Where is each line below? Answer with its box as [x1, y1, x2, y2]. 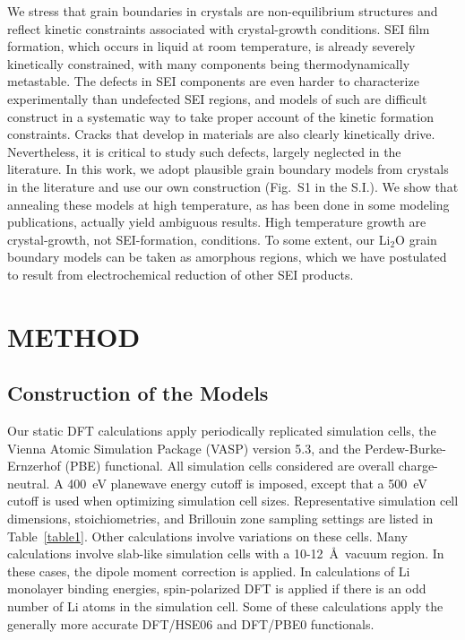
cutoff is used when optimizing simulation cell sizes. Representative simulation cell [7, 491, 459, 510]
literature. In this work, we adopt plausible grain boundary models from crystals [7, 160, 449, 178]
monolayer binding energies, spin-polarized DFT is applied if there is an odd [7, 579, 426, 598]
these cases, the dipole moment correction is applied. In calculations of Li [7, 561, 410, 580]
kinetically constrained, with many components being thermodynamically [7, 54, 410, 73]
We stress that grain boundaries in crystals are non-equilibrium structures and [7, 2, 438, 20]
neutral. [7, 473, 50, 492]
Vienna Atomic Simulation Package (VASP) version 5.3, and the [7, 438, 361, 457]
